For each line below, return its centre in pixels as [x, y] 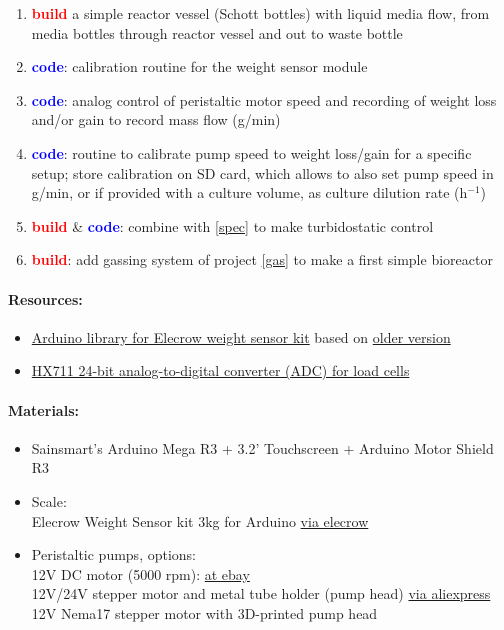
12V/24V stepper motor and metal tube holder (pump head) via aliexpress [261, 593]
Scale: [49, 500]
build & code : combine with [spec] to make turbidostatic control [232, 225]
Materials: [43, 409]
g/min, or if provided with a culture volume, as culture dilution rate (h [249, 192]
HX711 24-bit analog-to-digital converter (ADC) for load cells [220, 370]
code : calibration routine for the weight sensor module [199, 66]
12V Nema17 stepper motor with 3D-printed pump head [204, 612]
